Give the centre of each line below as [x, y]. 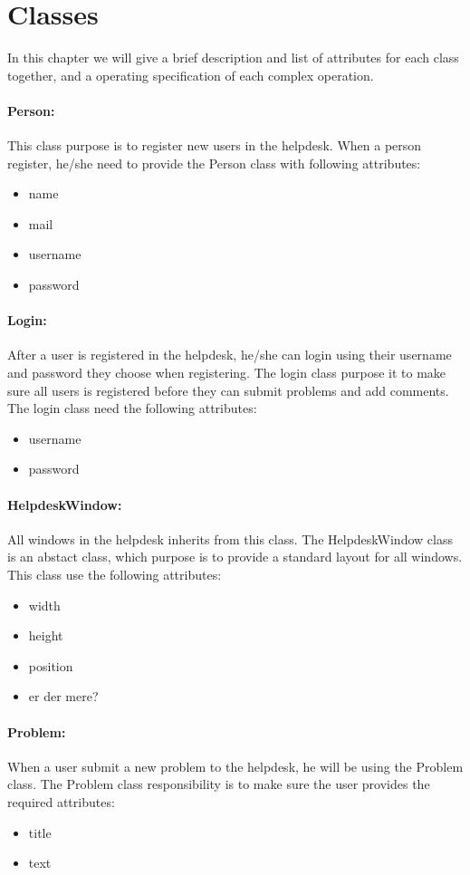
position [51, 665]
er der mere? [63, 696]
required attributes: [61, 801]
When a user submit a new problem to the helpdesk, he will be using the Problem [235, 766]
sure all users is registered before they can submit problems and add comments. [228, 390]
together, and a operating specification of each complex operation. [191, 75]
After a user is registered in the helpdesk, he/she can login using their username [230, 355]
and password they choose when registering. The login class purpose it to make [227, 373]
